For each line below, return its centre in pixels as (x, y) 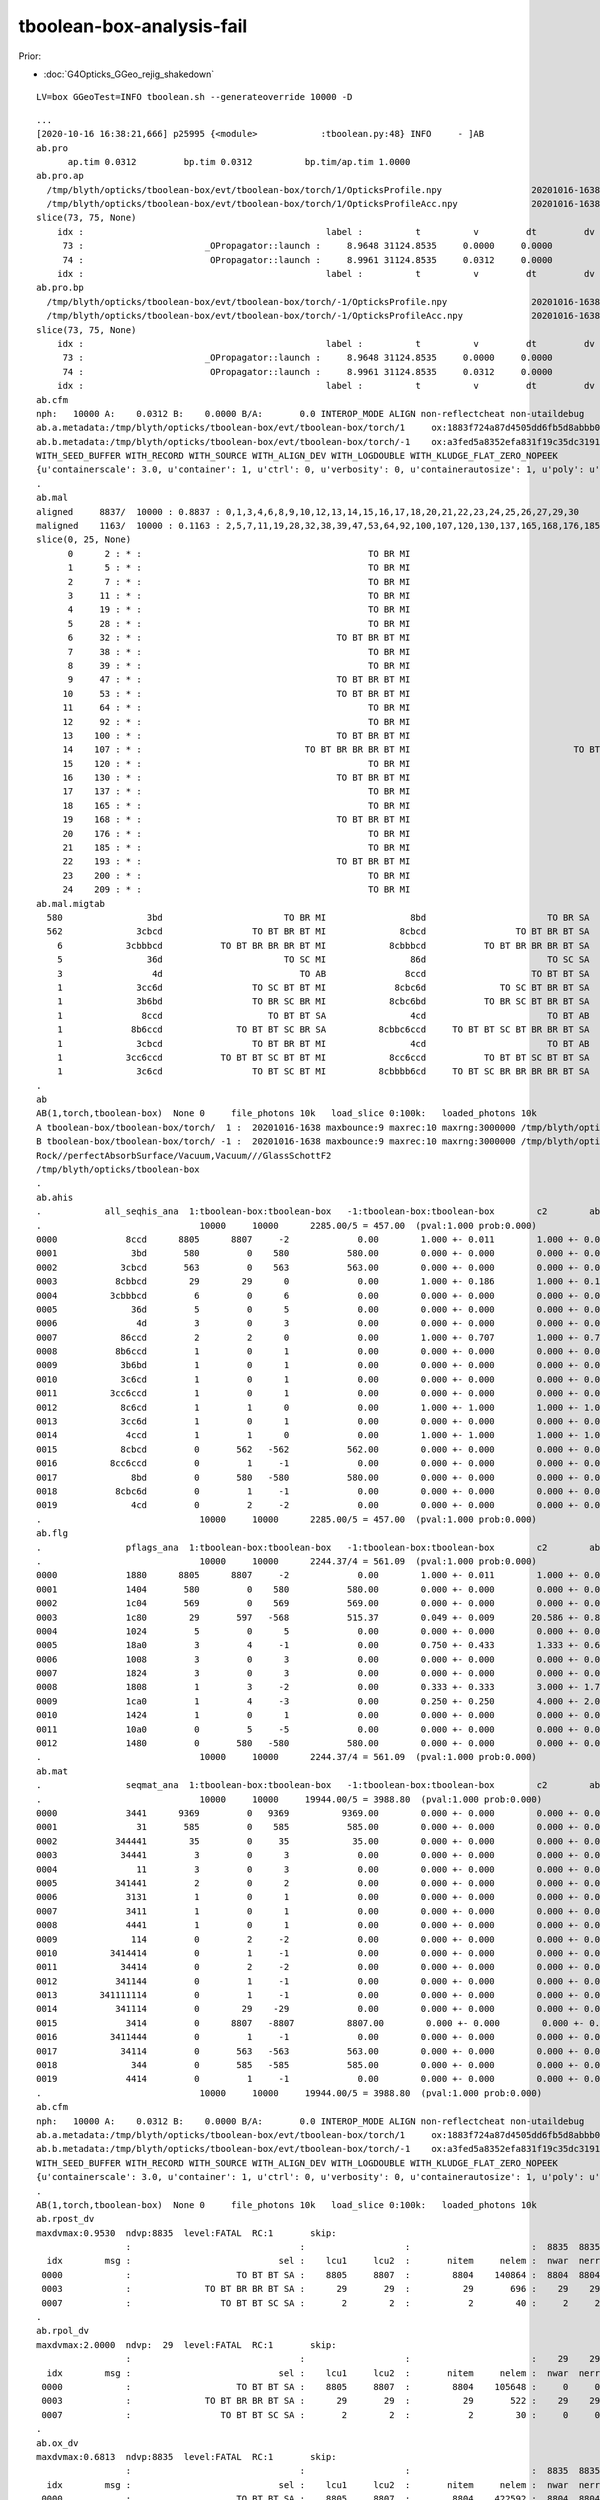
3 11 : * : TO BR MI (239, 595)
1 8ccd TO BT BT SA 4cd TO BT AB (323, 1015)
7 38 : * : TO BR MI (239, 651)
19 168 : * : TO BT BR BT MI (236, 819)
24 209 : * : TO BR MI (236, 889)
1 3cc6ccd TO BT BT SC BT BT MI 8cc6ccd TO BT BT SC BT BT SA (323, 1057)
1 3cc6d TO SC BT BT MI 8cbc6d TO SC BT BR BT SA (323, 987)
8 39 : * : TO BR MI (239, 665)
